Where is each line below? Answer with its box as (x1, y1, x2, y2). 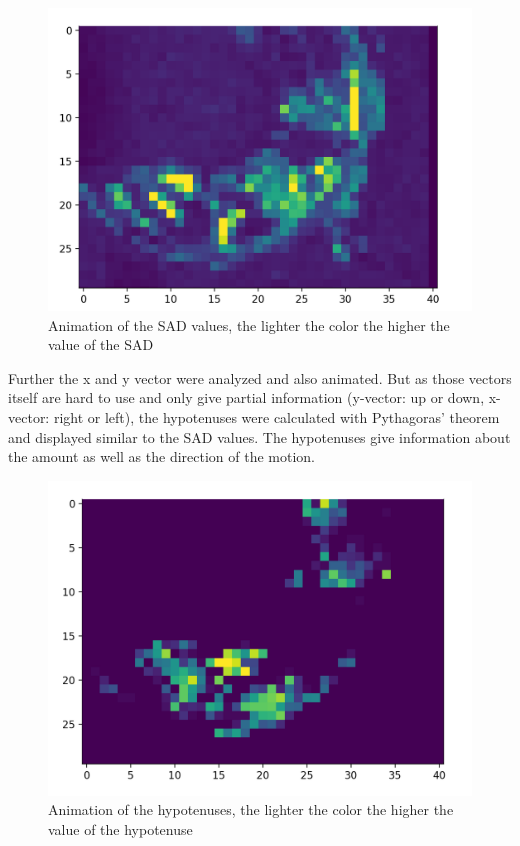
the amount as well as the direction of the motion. (8, 446, 316, 467)
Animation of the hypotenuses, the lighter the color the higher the (48, 799, 454, 820)
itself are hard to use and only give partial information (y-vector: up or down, (8, 387, 485, 408)
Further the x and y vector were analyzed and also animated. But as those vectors (8, 367, 512, 388)
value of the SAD (48, 334, 154, 355)
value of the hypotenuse (48, 818, 193, 839)
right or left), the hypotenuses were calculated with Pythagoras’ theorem (53, 407, 500, 428)
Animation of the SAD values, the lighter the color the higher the (48, 314, 450, 335)
